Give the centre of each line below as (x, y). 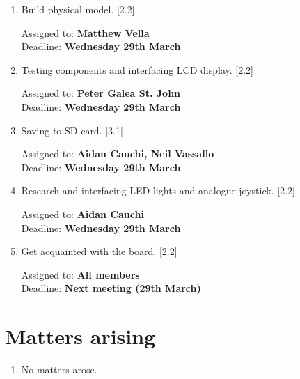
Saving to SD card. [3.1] (72, 130)
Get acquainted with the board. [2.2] (99, 251)
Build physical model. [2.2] (78, 9)
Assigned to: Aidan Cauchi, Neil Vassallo (118, 154)
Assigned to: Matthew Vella (85, 32)
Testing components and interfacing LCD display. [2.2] (137, 69)
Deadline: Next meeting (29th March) (111, 288)
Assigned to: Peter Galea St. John (101, 93)
